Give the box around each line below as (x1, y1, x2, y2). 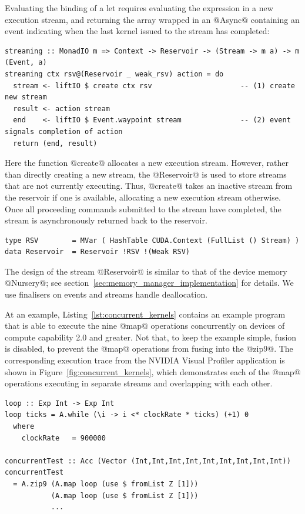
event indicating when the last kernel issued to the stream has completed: (5, 25, 270, 37)
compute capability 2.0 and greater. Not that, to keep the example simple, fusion (5, 331, 297, 343)
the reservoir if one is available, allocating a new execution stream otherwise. (5, 191, 281, 203)
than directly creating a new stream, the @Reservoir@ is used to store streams (5, 168, 287, 180)
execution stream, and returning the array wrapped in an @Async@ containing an (5, 13, 300, 25)
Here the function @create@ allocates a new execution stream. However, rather (5, 156, 289, 169)
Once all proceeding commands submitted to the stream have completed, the (5, 202, 281, 215)
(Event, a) (5, 58, 47, 67)
